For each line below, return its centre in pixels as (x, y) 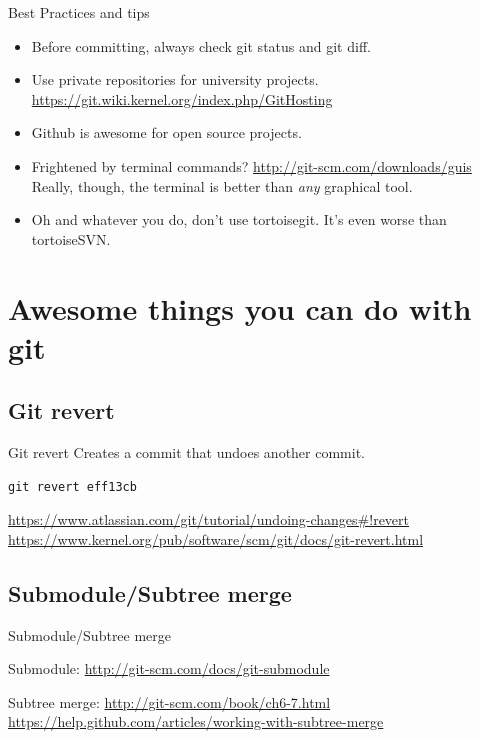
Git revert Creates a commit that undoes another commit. (187, 452)
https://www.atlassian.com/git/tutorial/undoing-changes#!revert (209, 519)
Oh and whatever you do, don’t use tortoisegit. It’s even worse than (239, 219)
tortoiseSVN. (71, 238)
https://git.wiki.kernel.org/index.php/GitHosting (182, 98)
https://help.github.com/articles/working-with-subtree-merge (196, 721)
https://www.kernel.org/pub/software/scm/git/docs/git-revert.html (216, 538)
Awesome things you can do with (240, 307)
